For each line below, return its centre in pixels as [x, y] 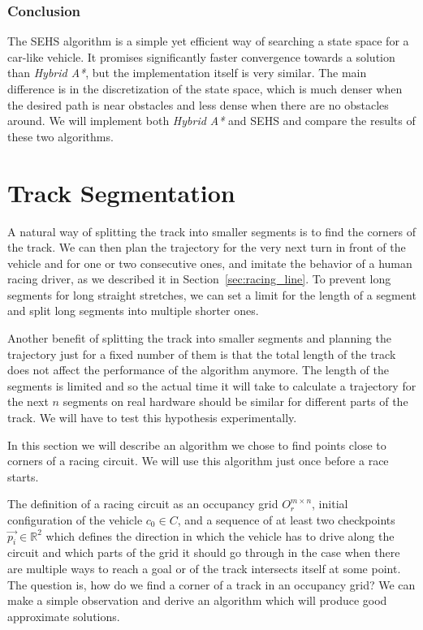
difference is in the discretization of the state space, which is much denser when [205, 88]
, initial [330, 504]
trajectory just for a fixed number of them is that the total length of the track [202, 354]
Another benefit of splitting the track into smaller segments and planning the [199, 338]
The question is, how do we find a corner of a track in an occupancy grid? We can [211, 584]
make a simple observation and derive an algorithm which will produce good [197, 600]
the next [28, 401]
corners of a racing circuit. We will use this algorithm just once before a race [198, 461]
